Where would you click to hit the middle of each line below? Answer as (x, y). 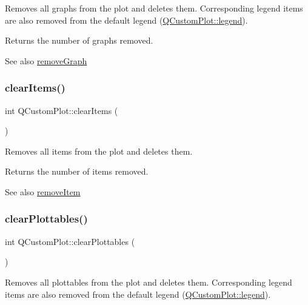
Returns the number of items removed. (77, 171)
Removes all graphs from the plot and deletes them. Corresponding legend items (154, 8)
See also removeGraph (46, 60)
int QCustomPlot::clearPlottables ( (70, 241)
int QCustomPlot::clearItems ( (62, 110)
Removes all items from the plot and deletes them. (99, 151)
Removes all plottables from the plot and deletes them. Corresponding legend (149, 282)
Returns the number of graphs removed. (79, 40)
